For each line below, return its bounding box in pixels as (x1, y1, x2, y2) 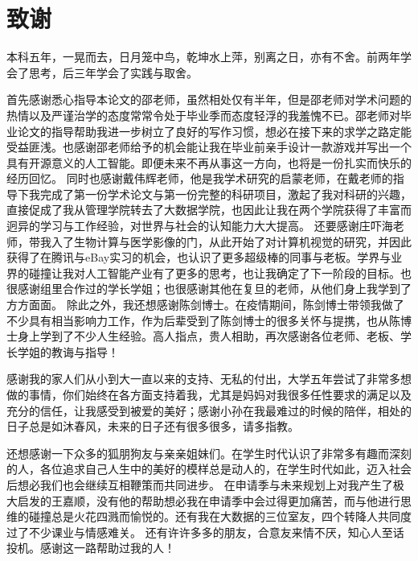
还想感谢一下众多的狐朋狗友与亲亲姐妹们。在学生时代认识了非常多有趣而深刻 (6, 444, 412, 461)
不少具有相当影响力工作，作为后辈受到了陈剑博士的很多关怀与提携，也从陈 (6, 311, 400, 328)
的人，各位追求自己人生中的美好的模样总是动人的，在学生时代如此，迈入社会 (6, 460, 412, 477)
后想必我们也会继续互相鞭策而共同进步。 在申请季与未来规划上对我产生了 (6, 476, 393, 493)
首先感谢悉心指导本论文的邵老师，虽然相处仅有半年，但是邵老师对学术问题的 (6, 91, 412, 108)
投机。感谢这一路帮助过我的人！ (6, 539, 175, 556)
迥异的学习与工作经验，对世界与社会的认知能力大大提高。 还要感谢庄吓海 (6, 217, 393, 234)
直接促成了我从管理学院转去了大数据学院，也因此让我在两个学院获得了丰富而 (6, 201, 412, 218)
